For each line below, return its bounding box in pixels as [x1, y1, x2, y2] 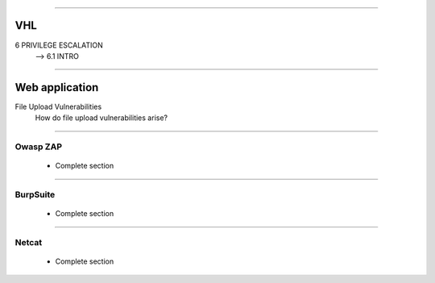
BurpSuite [14, 189, 56, 200]
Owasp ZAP [14, 141, 62, 152]
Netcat [14, 236, 43, 248]
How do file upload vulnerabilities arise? [35, 113, 168, 123]
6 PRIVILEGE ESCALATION [14, 40, 104, 50]
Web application [14, 81, 99, 94]
